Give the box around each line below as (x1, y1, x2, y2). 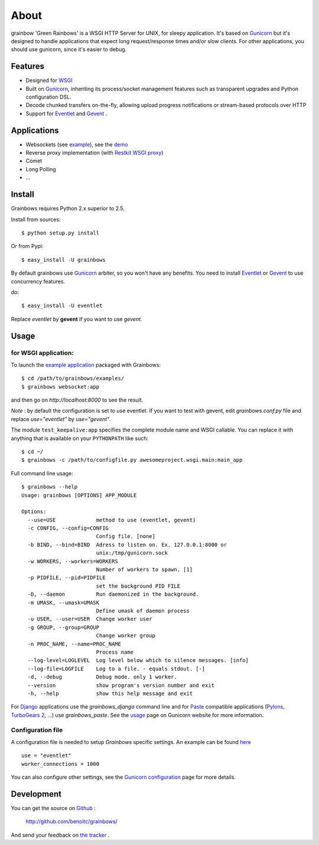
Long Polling (25, 165, 56, 172)
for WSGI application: (11, 349, 74, 357)
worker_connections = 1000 (21, 761, 100, 767)
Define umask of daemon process (96, 608, 190, 614)
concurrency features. (11, 278, 65, 285)
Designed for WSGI (25, 77, 73, 84)
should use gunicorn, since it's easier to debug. (11, 46, 127, 53)
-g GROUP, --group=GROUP (27, 624, 100, 631)
